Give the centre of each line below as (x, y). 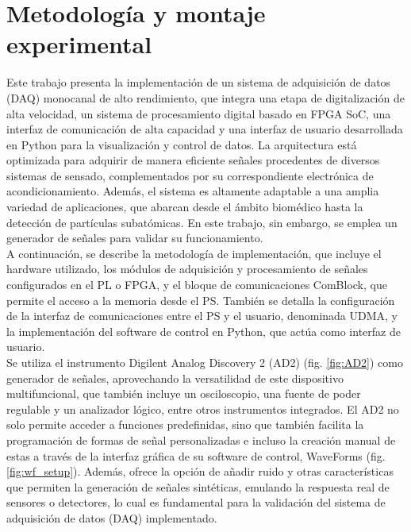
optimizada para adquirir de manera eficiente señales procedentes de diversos (193, 160)
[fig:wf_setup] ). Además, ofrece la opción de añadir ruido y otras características (200, 471)
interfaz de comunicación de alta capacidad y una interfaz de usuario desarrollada (205, 129)
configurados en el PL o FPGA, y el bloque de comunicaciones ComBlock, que (197, 285)
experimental (79, 44)
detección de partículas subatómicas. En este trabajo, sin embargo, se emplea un (202, 222)
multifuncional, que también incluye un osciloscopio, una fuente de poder (184, 393)
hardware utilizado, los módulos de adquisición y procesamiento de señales (187, 269)
